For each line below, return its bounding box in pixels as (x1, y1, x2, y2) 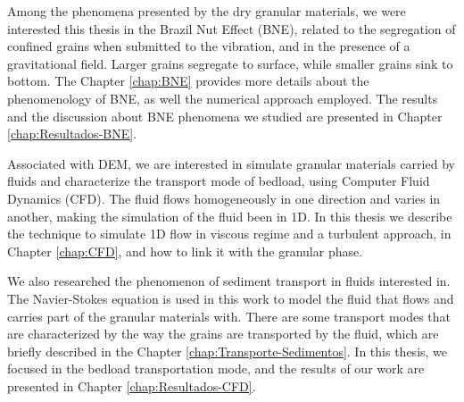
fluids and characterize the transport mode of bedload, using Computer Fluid (7, 172, 430, 190)
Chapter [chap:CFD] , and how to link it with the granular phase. (7, 241, 363, 260)
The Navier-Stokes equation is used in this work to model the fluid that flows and (7, 289, 454, 307)
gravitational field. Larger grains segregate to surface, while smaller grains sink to (7, 54, 453, 72)
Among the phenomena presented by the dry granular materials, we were (7, 2, 406, 20)
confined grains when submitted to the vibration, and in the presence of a (7, 37, 410, 55)
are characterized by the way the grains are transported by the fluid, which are (7, 324, 439, 343)
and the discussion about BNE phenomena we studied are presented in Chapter (7, 106, 443, 125)
